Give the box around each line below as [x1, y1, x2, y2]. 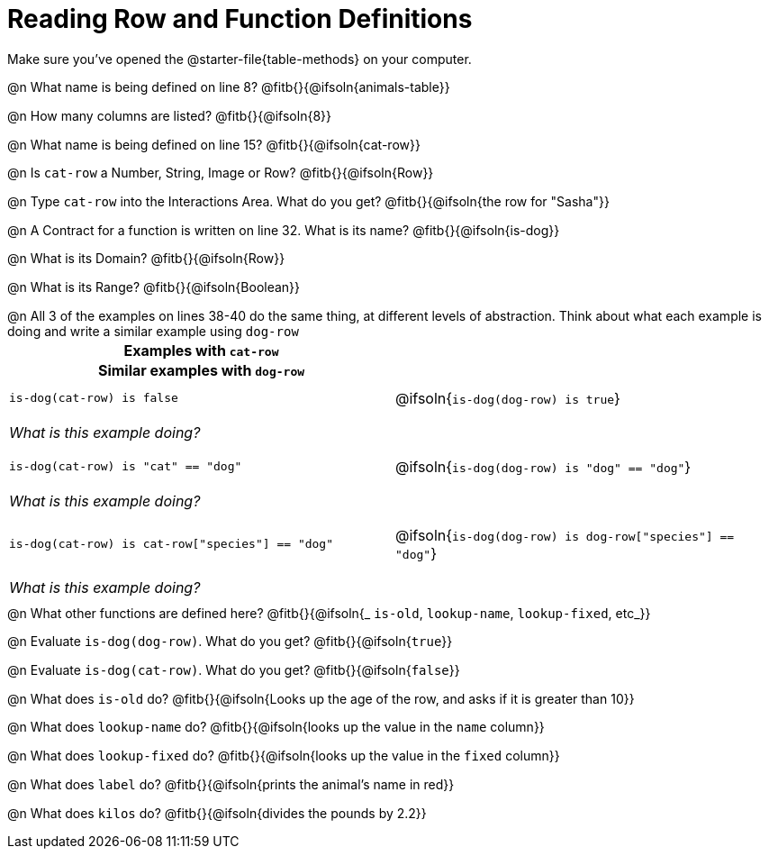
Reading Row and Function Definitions [7, 4, 473, 34]
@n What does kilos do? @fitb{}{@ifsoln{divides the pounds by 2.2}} [7, 805, 427, 821]
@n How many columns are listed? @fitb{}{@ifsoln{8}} [7, 108, 331, 124]
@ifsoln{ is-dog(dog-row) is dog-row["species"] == [395, 525, 735, 544]
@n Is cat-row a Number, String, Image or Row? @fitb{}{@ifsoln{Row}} [7, 165, 434, 181]
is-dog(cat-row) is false [9, 391, 178, 405]
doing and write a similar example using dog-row [7, 323, 299, 339]
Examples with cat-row [123, 341, 279, 360]
